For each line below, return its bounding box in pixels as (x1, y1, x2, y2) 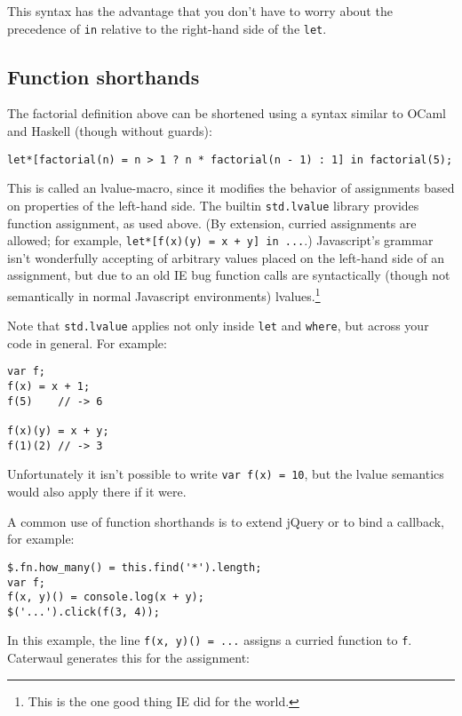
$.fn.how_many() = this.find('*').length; (7, 561, 262, 574)
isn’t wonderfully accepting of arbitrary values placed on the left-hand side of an (7, 248, 444, 267)
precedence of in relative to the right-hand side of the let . (7, 19, 327, 37)
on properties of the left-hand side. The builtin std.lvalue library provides (7, 195, 419, 214)
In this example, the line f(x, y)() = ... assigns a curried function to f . (7, 631, 412, 649)
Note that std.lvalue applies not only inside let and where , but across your (7, 316, 429, 335)
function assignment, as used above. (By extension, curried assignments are (7, 213, 417, 232)
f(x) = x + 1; (7, 380, 91, 394)
